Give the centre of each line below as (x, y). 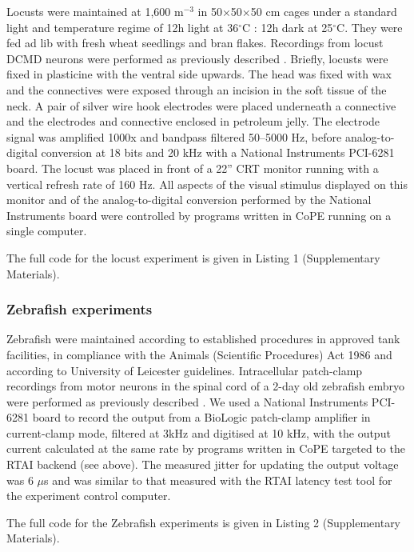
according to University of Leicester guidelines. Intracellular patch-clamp (185, 370)
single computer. (47, 231)
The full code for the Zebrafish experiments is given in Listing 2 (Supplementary (204, 522)
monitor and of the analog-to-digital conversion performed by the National (189, 200)
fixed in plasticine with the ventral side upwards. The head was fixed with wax (199, 74)
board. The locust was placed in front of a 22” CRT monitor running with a (193, 168)
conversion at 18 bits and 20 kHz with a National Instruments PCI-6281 (218, 152)
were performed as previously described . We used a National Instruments (187, 401)
